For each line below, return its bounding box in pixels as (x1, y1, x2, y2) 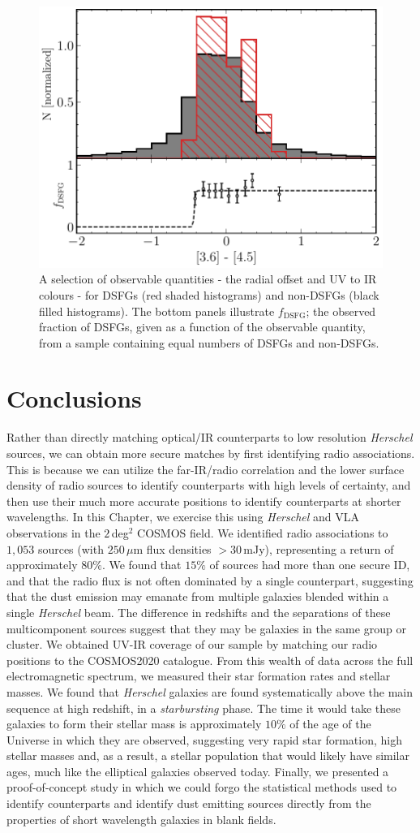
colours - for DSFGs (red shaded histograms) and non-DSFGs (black (39, 286, 379, 303)
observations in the (6, 524, 101, 541)
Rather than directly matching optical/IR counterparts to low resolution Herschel (6, 429, 413, 446)
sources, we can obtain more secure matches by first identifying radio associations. (6, 445, 415, 461)
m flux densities (133, 540, 212, 557)
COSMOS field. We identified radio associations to (137, 524, 388, 541)
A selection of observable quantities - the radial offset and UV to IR (39, 270, 377, 287)
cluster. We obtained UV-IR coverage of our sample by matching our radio (6, 636, 378, 653)
